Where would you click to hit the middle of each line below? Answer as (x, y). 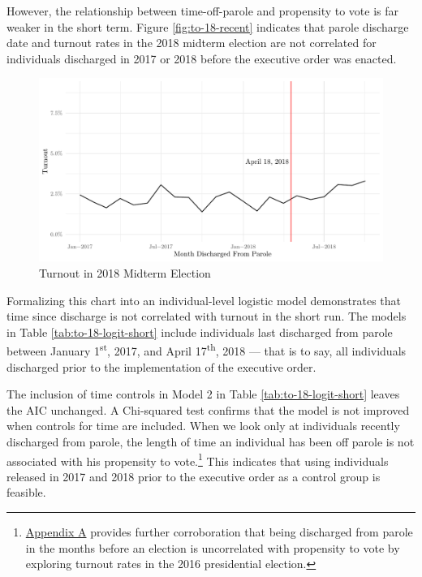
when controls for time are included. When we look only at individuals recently (203, 426)
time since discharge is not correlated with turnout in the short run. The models (207, 316)
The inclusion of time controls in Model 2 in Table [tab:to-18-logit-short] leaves (203, 394)
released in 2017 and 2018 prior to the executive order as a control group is (194, 476)
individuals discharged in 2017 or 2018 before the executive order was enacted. (202, 58)
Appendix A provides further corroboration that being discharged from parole (219, 532)
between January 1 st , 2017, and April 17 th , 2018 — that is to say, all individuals (207, 350)
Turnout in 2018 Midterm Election (125, 273)
